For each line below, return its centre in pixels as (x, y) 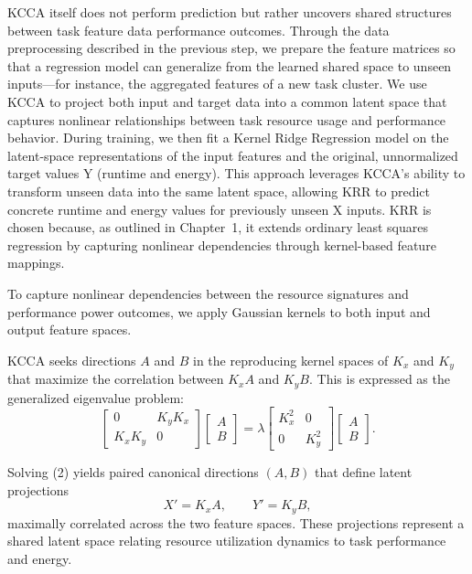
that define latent (363, 472)
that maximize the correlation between (116, 379)
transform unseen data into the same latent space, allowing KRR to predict (219, 191)
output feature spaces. (70, 330)
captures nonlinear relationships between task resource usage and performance (227, 119)
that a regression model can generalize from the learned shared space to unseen (230, 65)
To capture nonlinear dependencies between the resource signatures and (208, 293)
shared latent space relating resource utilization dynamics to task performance (227, 541)
